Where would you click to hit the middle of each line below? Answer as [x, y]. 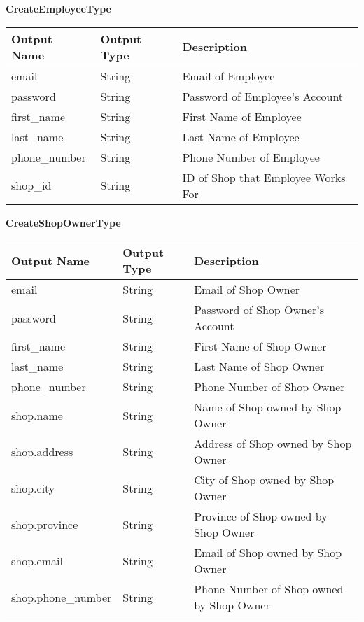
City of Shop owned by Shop [264, 480]
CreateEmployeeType [58, 8]
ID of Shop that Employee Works [264, 177]
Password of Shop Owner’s [259, 310]
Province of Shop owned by [261, 516]
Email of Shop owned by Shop [268, 553]
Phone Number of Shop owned [269, 589]
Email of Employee [229, 76]
